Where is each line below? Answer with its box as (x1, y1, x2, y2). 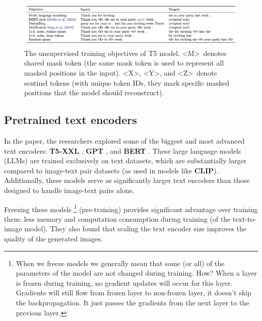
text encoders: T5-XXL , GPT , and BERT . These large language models (4, 145, 241, 156)
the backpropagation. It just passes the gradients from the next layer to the (16, 297, 249, 307)
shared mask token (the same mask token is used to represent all (24, 57, 224, 68)
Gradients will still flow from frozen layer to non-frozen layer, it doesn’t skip (16, 287, 251, 298)
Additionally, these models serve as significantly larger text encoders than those (4, 175, 250, 185)
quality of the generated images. (4, 233, 103, 243)
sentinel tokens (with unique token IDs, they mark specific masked (24, 77, 229, 88)
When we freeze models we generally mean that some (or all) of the (16, 258, 225, 268)
